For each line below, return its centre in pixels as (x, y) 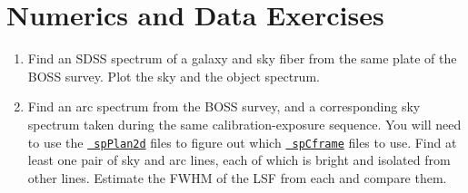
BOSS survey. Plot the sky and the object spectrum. (174, 76)
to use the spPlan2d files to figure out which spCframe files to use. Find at (242, 142)
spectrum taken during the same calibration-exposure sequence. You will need (244, 124)
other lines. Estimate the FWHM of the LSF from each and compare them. (237, 177)
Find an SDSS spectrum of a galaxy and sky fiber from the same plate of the (242, 58)
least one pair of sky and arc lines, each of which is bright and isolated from (239, 160)
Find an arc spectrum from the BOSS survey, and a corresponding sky (224, 106)
